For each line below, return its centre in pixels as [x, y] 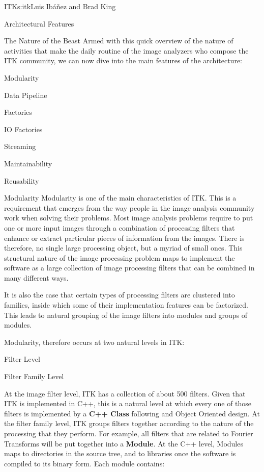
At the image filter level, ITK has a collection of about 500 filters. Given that [125, 393]
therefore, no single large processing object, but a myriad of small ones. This [123, 248]
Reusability [22, 180]
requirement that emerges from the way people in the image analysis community [129, 207]
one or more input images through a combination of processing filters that [120, 227]
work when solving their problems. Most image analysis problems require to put [129, 218]
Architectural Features [39, 23]
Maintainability [28, 163]
